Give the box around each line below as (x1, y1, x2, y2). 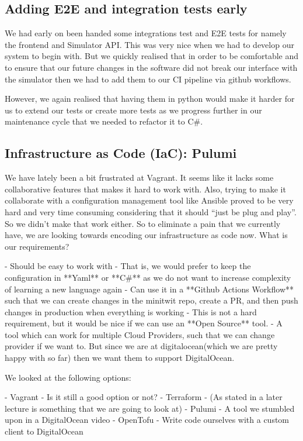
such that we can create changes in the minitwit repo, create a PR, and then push (5, 294, 298, 306)
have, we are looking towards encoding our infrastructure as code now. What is (5, 229, 288, 241)
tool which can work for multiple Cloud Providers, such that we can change (5, 328, 275, 340)
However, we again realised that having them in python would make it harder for (5, 92, 295, 105)
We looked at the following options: (5, 371, 131, 383)
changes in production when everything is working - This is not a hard (5, 305, 257, 318)
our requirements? (5, 240, 69, 252)
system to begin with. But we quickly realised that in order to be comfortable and (5, 50, 299, 62)
